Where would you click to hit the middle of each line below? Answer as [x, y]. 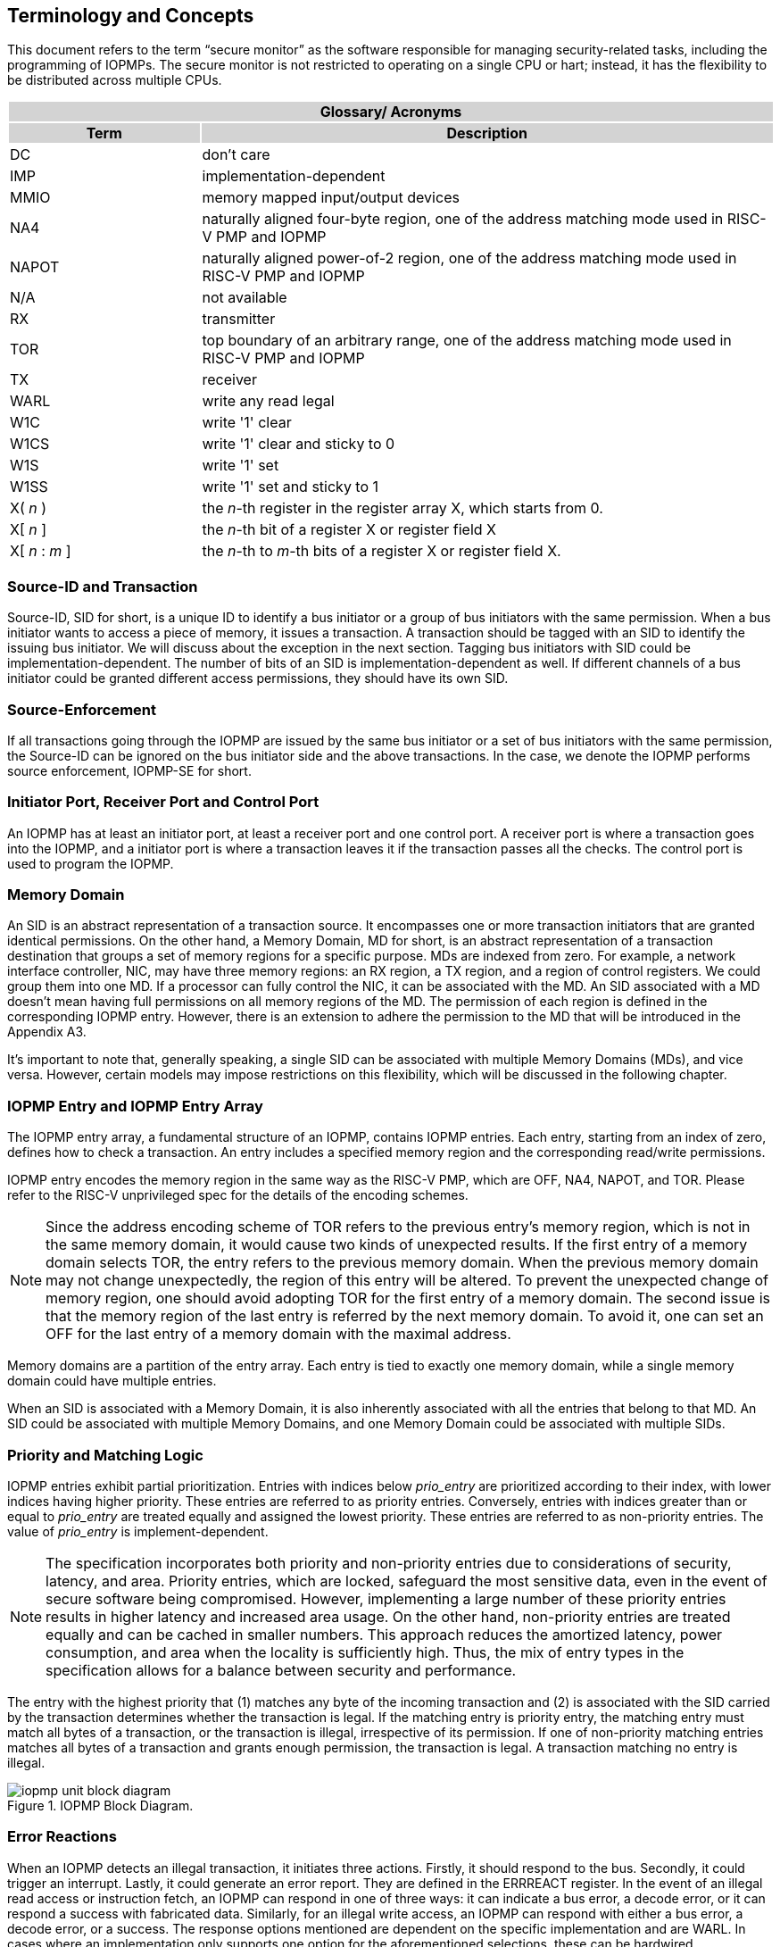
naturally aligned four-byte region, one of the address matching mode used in [463, 219]
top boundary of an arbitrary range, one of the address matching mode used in [467, 341]
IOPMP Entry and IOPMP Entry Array [135, 1106]
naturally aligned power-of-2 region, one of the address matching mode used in [469, 258]
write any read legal [268, 401]
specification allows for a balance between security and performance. [281, 1670]
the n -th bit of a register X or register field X [349, 530]
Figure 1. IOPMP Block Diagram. [100, 1805]
